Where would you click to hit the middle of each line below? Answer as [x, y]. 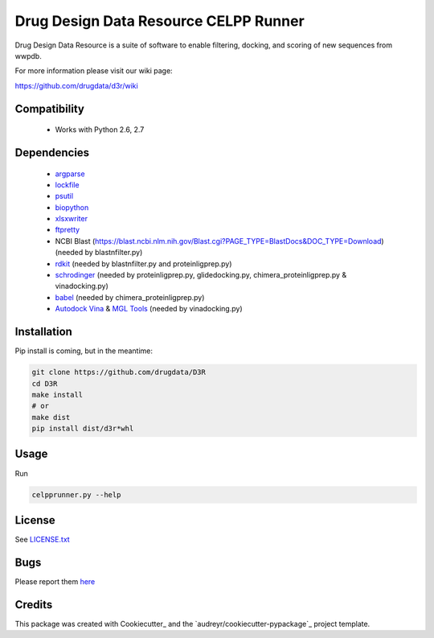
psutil [64, 196]
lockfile [67, 184]
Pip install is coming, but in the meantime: [84, 351]
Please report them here [55, 581]
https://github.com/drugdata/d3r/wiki [76, 85]
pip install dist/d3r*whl [83, 429]
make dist [51, 417]
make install [57, 395]
